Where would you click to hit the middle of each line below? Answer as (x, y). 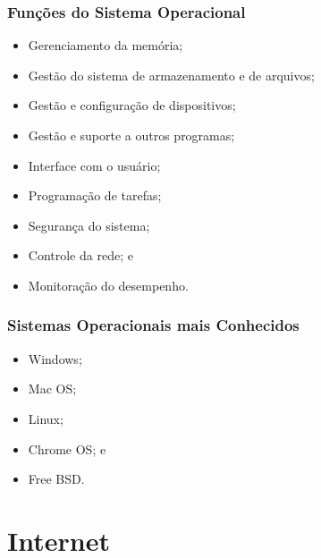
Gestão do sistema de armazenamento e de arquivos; (171, 75)
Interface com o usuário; (94, 165)
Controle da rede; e (80, 255)
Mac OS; (52, 389)
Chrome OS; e (67, 448)
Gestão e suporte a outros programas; (131, 135)
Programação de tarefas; (95, 195)
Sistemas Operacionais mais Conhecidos (153, 325)
